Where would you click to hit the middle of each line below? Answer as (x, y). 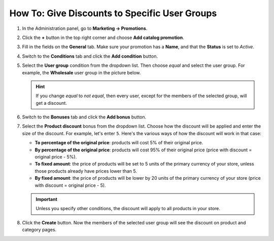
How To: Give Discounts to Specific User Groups (113, 13)
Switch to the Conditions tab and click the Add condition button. (90, 56)
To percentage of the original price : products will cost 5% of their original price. (119, 143)
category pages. (39, 230)
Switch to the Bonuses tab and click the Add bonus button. (84, 117)
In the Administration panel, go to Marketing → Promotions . (85, 28)
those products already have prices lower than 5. (86, 171)
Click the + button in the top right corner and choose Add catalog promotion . (103, 37)
